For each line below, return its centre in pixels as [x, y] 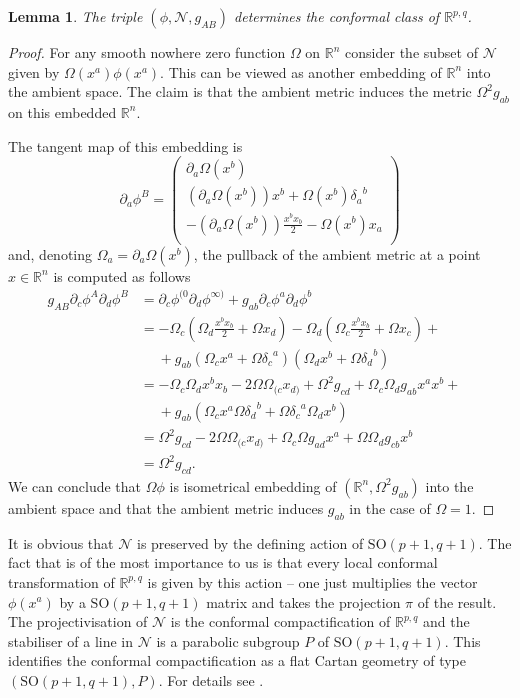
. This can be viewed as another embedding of [301, 71]
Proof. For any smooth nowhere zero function [147, 52]
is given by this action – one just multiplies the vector [312, 581]
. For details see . [211, 679]
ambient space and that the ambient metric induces [166, 507]
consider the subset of [411, 52]
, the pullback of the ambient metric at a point [337, 253]
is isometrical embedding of [253, 485]
